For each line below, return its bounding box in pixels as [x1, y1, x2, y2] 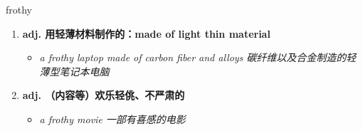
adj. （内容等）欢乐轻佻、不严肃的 [22, 88, 185, 103]
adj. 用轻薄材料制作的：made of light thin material [22, 26, 270, 41]
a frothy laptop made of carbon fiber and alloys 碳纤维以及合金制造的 [39, 50, 347, 65]
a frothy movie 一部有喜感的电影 [39, 111, 186, 126]
